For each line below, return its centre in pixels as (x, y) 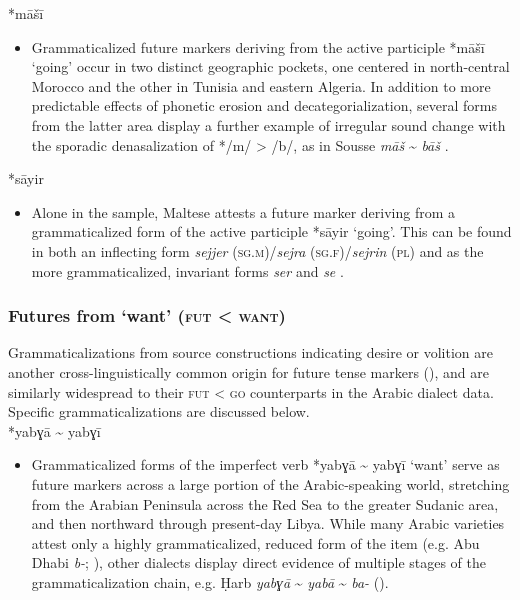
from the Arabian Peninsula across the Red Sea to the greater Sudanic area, (265, 503)
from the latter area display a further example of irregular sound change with (268, 124)
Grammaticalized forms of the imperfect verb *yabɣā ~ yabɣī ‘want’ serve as (265, 464)
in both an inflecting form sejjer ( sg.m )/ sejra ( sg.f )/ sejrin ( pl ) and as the (257, 250)
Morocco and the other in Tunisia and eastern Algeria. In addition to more (261, 85)
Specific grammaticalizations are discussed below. (159, 411)
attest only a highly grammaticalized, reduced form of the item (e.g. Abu (255, 542)
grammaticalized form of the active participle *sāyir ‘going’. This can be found (271, 231)
